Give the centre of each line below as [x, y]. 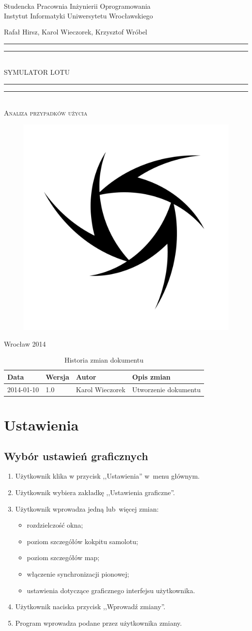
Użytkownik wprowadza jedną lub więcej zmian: [87, 508]
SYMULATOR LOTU [37, 72]
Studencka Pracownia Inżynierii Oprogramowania [77, 6]
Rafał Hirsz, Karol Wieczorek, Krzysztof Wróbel [76, 32]
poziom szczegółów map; [63, 557]
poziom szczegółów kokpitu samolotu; [82, 541]
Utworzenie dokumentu [166, 389]
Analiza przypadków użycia [46, 112]
